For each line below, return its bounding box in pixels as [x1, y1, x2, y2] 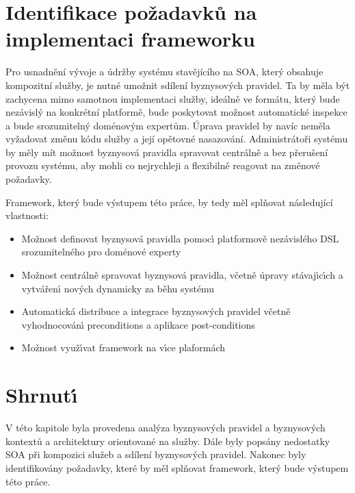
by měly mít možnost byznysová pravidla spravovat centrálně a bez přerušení [5, 144, 328, 159]
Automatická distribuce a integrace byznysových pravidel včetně [21, 304, 291, 318]
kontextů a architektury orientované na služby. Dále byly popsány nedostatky [5, 433, 330, 448]
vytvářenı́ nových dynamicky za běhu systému [21, 281, 215, 295]
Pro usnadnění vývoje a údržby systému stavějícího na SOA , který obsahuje [5, 64, 324, 79]
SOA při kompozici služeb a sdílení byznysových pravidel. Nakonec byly [5, 447, 306, 462]
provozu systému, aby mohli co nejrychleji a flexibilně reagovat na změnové [5, 158, 320, 173]
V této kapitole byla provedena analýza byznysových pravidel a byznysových [5, 420, 326, 435]
